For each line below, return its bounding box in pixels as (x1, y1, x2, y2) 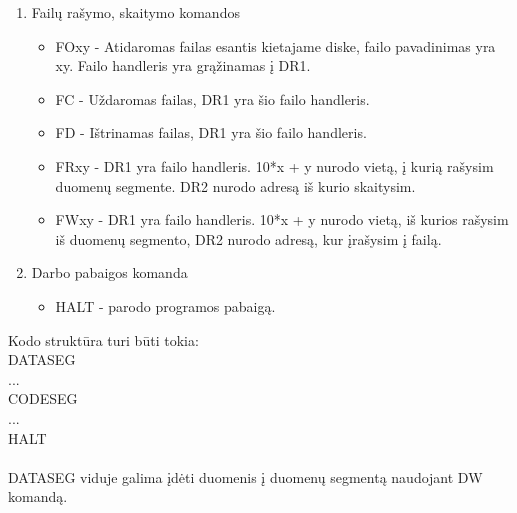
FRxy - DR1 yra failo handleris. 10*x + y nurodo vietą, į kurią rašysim (55, 155, 494, 176)
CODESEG (8, 388, 78, 409)
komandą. (8, 486, 68, 507)
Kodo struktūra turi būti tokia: (8, 329, 199, 350)
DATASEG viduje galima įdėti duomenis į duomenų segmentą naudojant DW (8, 466, 483, 487)
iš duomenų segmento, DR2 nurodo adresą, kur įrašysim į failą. (55, 228, 442, 249)
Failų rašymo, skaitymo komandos (31, 2, 240, 22)
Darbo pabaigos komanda (31, 262, 188, 283)
